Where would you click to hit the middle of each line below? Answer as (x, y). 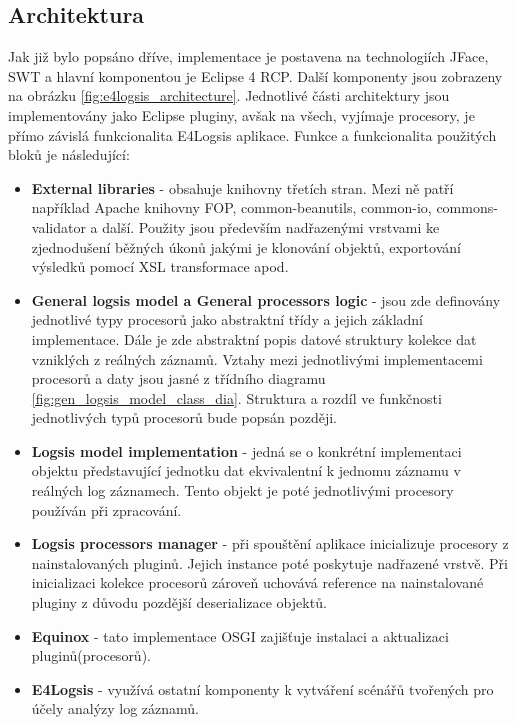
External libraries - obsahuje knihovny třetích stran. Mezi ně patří (242, 187)
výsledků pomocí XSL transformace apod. (160, 266)
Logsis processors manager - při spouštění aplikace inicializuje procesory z (270, 543)
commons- (467, 207)
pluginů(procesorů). (91, 655)
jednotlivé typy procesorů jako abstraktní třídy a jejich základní (227, 319)
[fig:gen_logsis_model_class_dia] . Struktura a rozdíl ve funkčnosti (236, 397)
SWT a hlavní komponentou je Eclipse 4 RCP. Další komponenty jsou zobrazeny (255, 75)
